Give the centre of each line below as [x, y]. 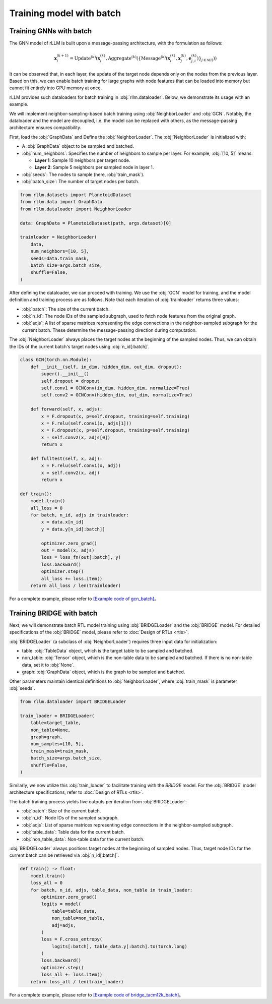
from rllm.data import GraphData [61, 202]
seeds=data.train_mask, [60, 258]
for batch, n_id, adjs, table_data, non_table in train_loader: [112, 890]
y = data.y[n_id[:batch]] [73, 529]
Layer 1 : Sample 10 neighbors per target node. [82, 160]
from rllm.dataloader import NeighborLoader [76, 209]
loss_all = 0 [47, 883]
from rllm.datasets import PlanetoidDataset [76, 195]
